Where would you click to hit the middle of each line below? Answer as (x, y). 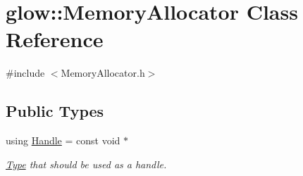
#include (25, 73)
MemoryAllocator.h (103, 73)
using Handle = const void (63, 140)
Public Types (55, 111)
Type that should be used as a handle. (86, 164)
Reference (55, 39)
